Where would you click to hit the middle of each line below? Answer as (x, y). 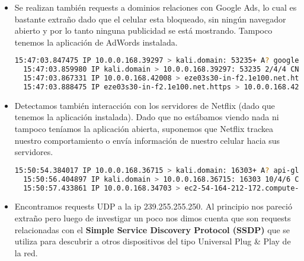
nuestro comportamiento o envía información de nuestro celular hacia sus (147, 140)
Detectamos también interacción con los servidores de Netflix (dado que (145, 105)
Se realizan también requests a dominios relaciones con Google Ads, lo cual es (156, 7)
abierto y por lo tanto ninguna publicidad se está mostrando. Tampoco (143, 30)
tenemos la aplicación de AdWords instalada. (96, 42)
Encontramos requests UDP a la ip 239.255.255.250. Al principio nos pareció (153, 206)
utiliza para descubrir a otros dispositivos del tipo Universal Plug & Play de (153, 241)
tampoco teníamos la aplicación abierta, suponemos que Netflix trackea (144, 129)
